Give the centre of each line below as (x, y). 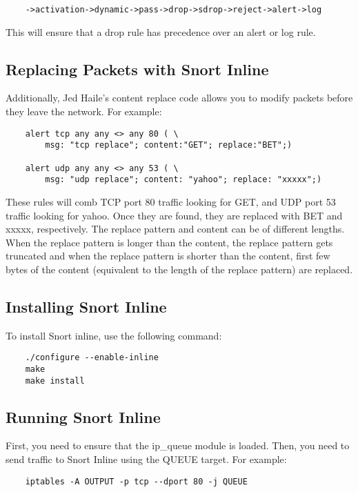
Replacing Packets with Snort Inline (137, 69)
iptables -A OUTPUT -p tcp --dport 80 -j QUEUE (136, 481)
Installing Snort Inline (86, 306)
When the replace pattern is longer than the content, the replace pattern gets (169, 242)
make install (55, 381)
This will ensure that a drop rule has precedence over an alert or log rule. (161, 31)
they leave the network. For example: (84, 111)
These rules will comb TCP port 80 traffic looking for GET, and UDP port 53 (171, 201)
